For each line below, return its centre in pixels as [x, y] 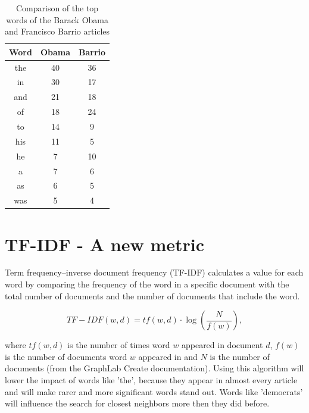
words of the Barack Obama [57, 19]
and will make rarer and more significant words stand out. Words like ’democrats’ [154, 391]
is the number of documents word [66, 356]
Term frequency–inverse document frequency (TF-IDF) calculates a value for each [154, 272]
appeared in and [168, 356]
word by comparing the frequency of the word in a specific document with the [147, 284]
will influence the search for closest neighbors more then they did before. [137, 403]
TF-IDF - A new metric [105, 244]
